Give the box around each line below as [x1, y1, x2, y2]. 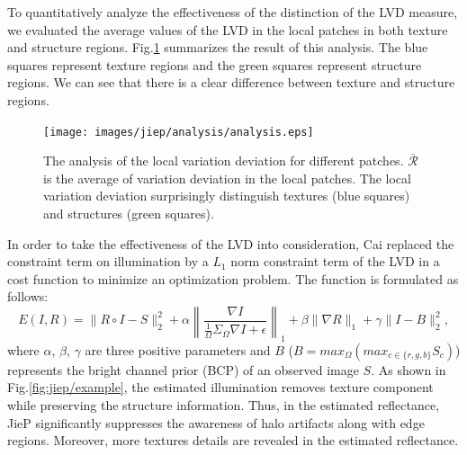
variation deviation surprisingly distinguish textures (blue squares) [43, 186, 410, 205]
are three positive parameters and [85, 340, 271, 359]
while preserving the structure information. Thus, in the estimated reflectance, [7, 395, 440, 414]
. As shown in [371, 360, 446, 379]
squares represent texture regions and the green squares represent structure [7, 55, 422, 74]
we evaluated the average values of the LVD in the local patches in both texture [7, 20, 448, 39]
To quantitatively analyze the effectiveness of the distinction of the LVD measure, [7, 3, 458, 21]
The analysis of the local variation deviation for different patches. [43, 151, 404, 170]
